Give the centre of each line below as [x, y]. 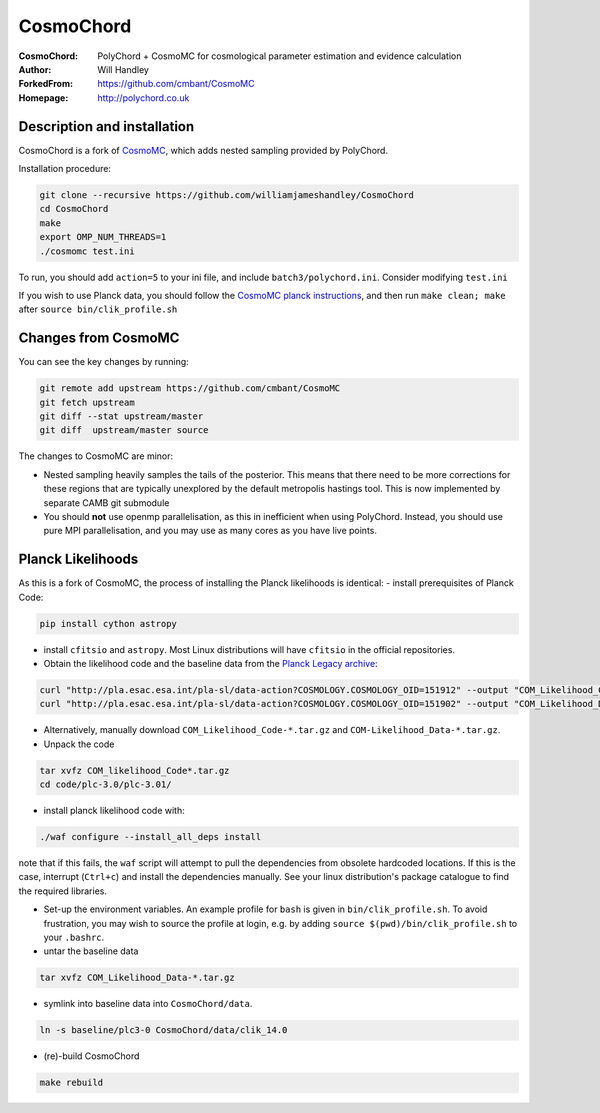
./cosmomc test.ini [87, 251]
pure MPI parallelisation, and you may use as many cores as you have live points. [210, 531]
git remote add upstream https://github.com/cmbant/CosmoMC [190, 388]
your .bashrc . [74, 937]
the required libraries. [62, 891]
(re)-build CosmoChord [91, 1056]
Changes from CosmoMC [99, 338]
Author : [35, 69]
